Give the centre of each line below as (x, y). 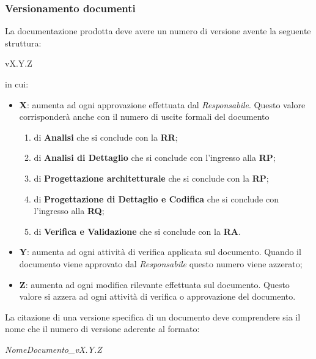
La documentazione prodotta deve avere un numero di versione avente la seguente (158, 31)
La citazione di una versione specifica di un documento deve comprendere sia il (153, 316)
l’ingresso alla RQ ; (69, 211)
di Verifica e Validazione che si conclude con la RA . (137, 231)
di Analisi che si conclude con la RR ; (106, 137)
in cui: (17, 84)
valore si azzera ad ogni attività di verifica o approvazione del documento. (157, 296)
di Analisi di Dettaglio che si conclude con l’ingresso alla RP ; (155, 157)
